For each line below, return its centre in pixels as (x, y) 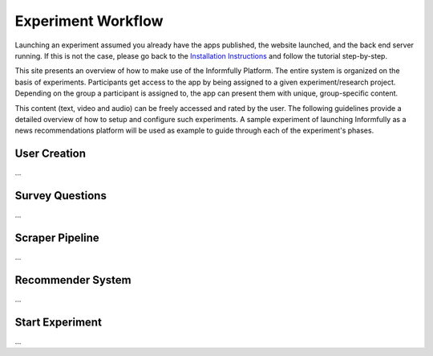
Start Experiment (58, 322)
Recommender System (73, 280)
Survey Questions (61, 196)
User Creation (50, 154)
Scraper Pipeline (57, 237)
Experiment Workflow (89, 21)
